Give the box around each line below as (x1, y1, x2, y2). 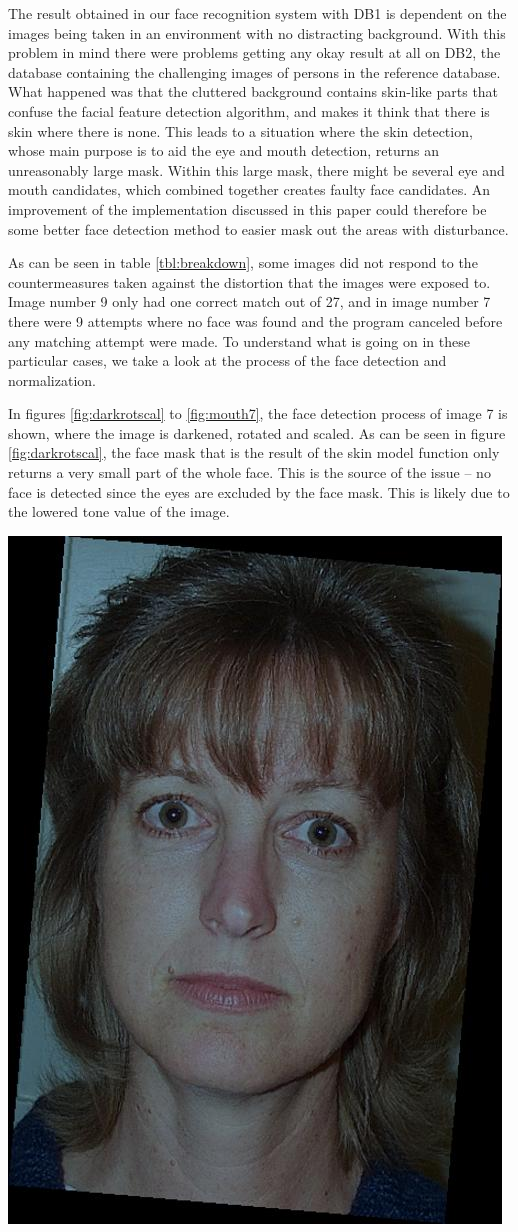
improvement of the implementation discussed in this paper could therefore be (8, 198, 487, 219)
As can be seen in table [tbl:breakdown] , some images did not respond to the (8, 252, 478, 273)
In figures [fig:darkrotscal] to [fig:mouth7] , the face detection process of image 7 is (8, 403, 508, 424)
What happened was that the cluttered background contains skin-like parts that (8, 81, 499, 102)
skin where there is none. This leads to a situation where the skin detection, (8, 120, 473, 141)
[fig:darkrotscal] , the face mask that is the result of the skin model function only (8, 442, 500, 463)
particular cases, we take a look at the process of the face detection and (8, 350, 447, 371)
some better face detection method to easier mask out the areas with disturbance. (8, 218, 509, 239)
